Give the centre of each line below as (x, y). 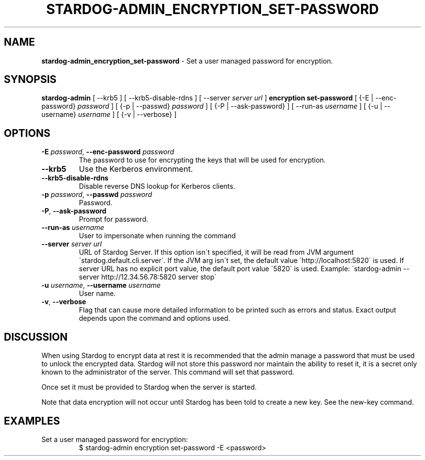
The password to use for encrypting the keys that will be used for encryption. (202, 160)
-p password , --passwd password (97, 195)
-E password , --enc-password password (108, 152)
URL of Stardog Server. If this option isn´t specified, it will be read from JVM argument (216, 252)
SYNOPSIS (30, 80)
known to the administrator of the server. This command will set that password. (168, 372)
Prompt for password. (114, 219)
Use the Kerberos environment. (136, 169)
